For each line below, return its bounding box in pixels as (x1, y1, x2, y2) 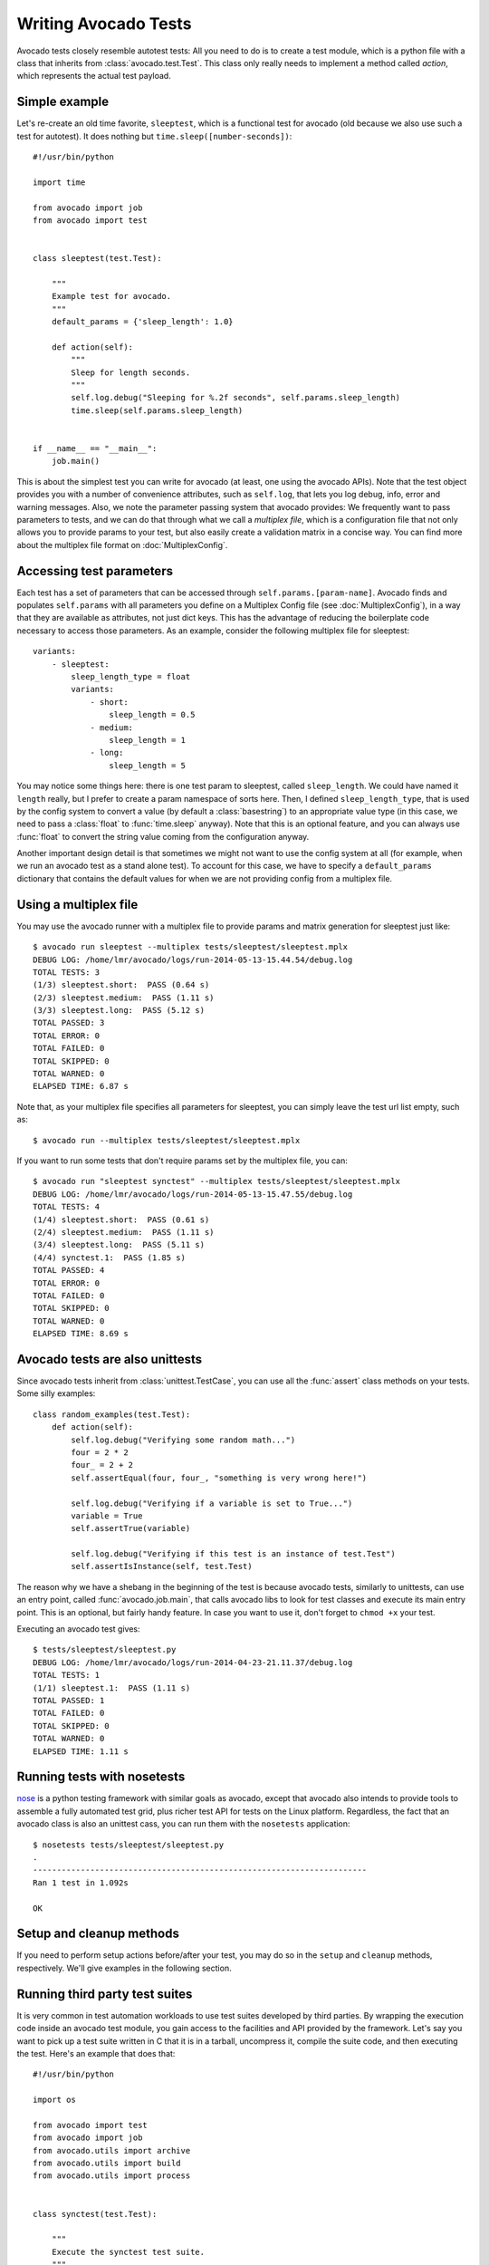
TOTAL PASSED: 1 (33, 1695, 105, 1705)
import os (33, 2095, 76, 2106)
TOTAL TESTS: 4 (33, 1201, 101, 1212)
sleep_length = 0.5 (109, 709, 196, 720)
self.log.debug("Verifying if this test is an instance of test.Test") (71, 1549, 396, 1559)
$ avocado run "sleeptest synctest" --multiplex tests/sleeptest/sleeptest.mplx (33, 1176, 401, 1187)
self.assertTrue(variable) (71, 1523, 191, 1534)
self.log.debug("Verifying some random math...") (71, 1434, 296, 1445)
